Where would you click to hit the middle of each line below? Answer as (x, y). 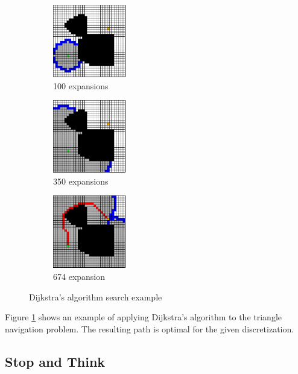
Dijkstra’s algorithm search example (96, 296)
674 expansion (79, 276)
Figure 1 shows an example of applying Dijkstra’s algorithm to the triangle (143, 317)
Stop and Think (55, 361)
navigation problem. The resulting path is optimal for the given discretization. (150, 328)
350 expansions (81, 181)
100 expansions (81, 85)
